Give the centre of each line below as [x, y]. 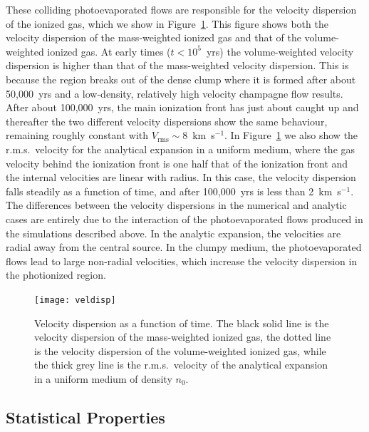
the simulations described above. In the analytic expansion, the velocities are [173, 233]
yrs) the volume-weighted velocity [280, 51]
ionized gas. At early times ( [109, 51]
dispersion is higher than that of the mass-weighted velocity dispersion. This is [177, 65]
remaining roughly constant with [77, 135]
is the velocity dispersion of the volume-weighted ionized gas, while [180, 350]
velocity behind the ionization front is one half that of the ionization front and [177, 163]
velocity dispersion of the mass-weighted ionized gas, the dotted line [183, 337]
